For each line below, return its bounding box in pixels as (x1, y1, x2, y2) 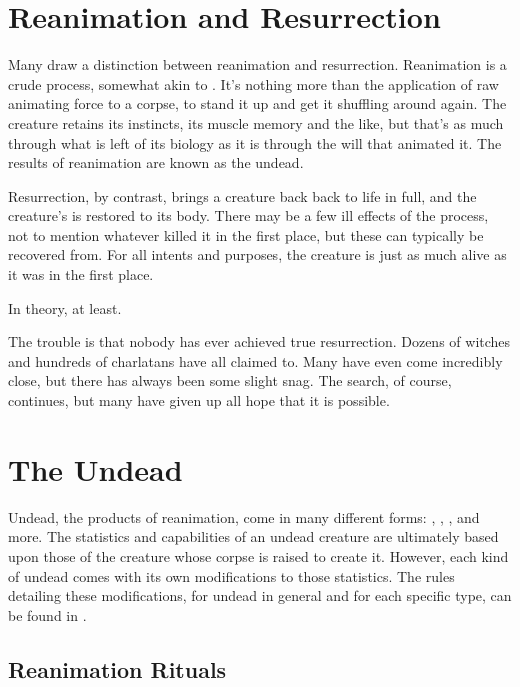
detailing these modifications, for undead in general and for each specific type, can (8, 585, 512, 606)
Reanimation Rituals (8, 653, 227, 684)
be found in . (8, 604, 87, 625)
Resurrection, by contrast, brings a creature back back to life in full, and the (8, 185, 477, 206)
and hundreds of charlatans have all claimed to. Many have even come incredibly (8, 350, 503, 371)
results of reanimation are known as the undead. (8, 152, 304, 173)
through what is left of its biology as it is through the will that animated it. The (8, 132, 502, 153)
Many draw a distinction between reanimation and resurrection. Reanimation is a (8, 54, 507, 75)
